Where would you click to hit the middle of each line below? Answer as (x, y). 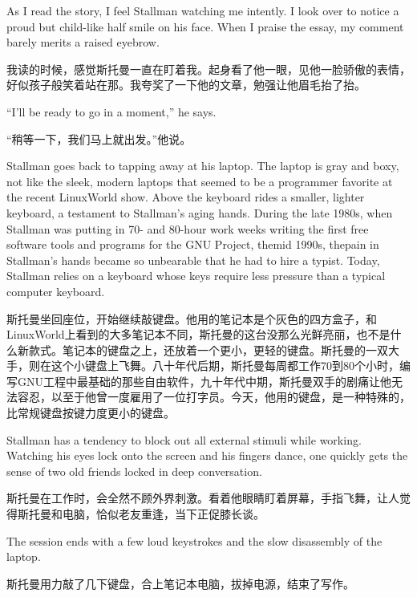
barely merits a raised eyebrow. (83, 42)
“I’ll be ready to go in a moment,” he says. (111, 111)
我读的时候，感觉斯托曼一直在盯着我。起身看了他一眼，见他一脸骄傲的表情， (208, 69)
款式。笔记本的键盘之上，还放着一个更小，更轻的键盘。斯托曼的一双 (208, 349)
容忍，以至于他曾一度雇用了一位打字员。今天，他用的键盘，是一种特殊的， (214, 397)
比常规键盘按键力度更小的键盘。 (91, 413)
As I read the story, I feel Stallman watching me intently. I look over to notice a (203, 10)
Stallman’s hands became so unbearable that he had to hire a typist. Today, (193, 260)
